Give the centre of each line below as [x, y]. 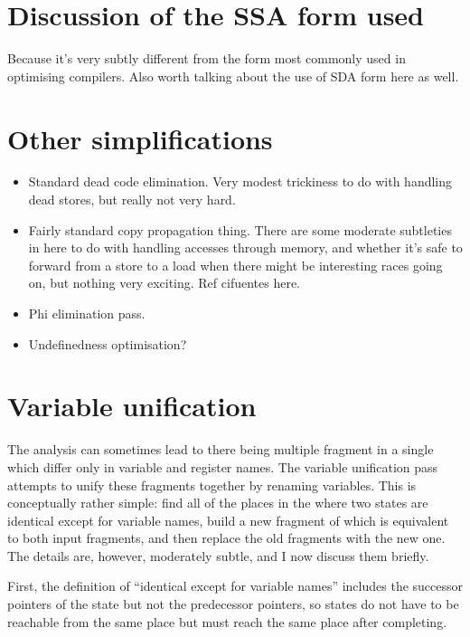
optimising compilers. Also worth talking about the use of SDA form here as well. [233, 76]
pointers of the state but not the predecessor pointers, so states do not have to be [233, 604]
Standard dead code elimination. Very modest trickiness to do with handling [240, 181]
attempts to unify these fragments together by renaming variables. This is [212, 485]
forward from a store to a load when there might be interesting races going [235, 265]
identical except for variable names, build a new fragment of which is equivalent [228, 520]
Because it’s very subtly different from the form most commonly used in [207, 58]
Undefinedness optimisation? [108, 343]
